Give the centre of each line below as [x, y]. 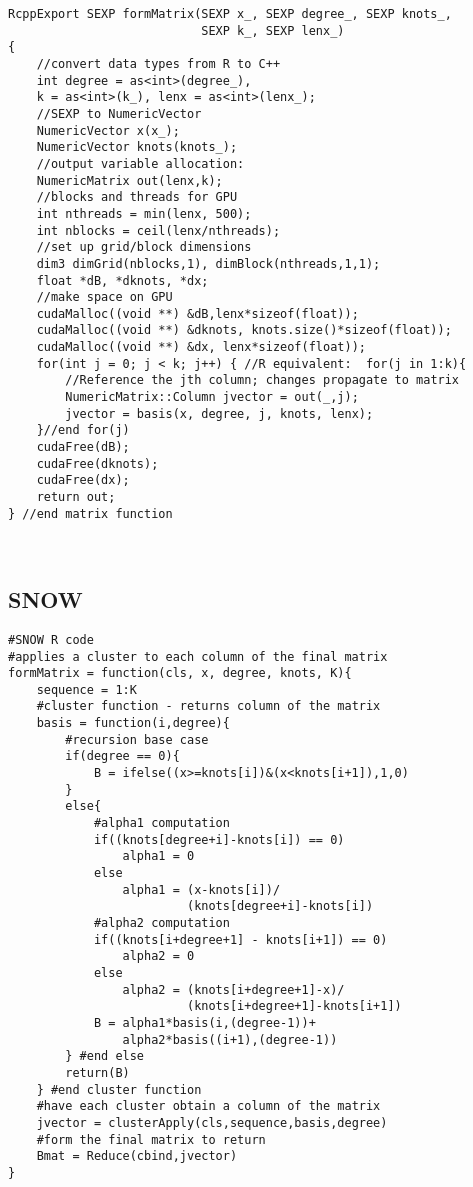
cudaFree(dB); [83, 447]
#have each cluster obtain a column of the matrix [208, 1106]
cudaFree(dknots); [97, 463]
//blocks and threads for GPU [137, 197]
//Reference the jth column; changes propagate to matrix [262, 380]
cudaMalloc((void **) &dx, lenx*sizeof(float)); [201, 347]
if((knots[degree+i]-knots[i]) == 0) [219, 839]
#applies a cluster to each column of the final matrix [198, 656]
